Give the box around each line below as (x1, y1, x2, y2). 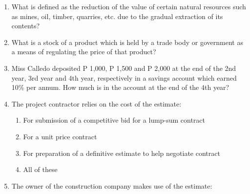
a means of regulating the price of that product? (11, 46, 156, 57)
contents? (11, 21, 40, 31)
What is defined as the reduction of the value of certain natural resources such (11, 1, 246, 11)
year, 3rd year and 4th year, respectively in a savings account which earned (11, 72, 237, 83)
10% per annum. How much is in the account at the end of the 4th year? (11, 82, 229, 92)
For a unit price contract (23, 131, 97, 141)
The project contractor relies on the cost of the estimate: (11, 98, 182, 108)
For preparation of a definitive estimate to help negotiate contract (23, 148, 220, 158)
